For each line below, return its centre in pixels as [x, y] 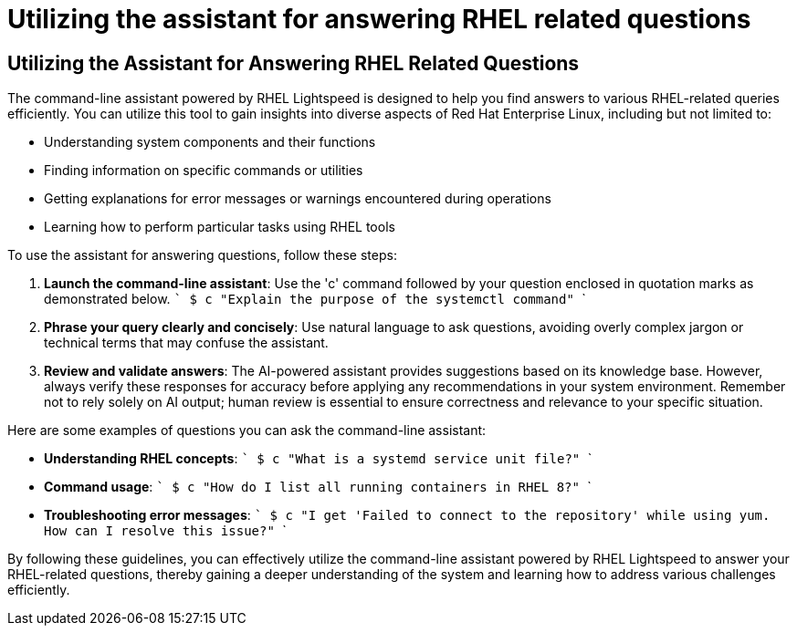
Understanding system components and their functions [210, 142]
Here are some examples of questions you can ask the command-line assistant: [247, 431]
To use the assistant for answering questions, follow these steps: [202, 255]
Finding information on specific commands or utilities [204, 171]
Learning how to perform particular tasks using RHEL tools [220, 227]
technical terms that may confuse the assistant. [186, 343]
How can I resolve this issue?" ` [165, 531]
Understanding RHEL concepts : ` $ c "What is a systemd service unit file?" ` [318, 459]
